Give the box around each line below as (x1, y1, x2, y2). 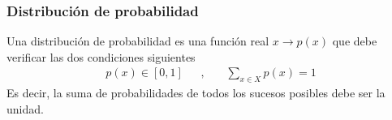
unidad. (6, 100, 44, 117)
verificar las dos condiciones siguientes (6, 48, 196, 65)
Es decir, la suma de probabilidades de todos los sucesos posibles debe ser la (6, 84, 386, 101)
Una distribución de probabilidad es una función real (6, 32, 269, 49)
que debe (332, 32, 377, 49)
